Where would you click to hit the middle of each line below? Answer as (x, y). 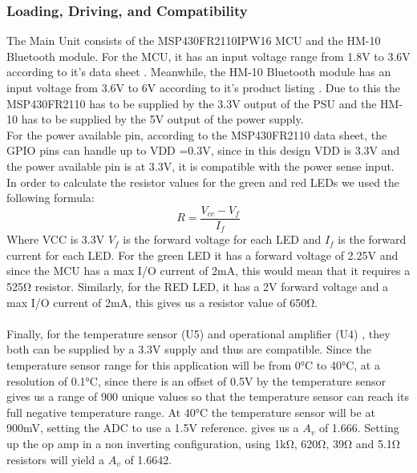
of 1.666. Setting (359, 428)
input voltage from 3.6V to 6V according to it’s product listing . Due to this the (203, 87)
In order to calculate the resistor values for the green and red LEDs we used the (203, 182)
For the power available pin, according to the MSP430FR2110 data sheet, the (197, 134)
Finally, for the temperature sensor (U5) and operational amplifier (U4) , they (198, 333)
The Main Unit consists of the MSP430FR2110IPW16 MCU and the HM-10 (194, 40)
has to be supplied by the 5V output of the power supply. (162, 119)
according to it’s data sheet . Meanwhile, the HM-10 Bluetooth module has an (199, 72)
